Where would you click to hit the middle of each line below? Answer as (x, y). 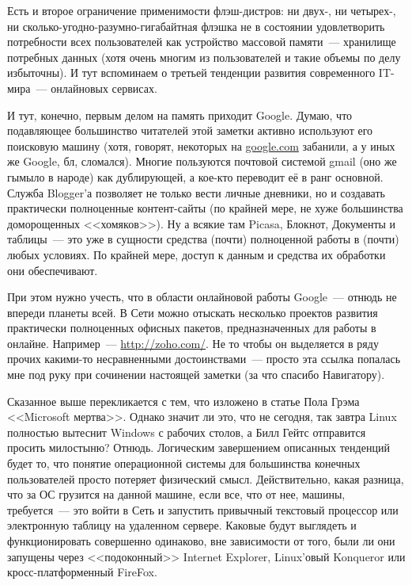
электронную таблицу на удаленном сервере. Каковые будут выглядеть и (182, 525)
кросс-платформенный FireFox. (82, 572)
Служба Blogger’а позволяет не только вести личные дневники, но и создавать (196, 192)
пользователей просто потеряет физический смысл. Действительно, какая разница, (206, 478)
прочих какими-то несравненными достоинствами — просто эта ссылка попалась (204, 359)
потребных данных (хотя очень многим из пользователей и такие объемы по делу (204, 57)
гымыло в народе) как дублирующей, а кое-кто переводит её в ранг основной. (195, 176)
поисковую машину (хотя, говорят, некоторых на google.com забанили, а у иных (201, 145)
